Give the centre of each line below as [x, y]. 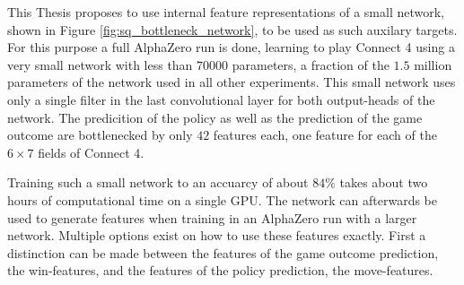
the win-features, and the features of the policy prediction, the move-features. [220, 270]
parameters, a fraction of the [311, 64]
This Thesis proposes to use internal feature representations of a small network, [226, 12]
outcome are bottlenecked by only [100, 135]
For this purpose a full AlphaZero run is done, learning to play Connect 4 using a [231, 47]
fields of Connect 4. [91, 152]
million [433, 64]
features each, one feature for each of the [325, 135]
